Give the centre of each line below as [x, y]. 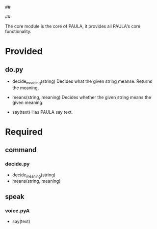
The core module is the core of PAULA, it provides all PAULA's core [73, 26]
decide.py [17, 164]
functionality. [18, 31]
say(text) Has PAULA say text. [42, 112]
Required [24, 132]
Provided [24, 51]
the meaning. [26, 88]
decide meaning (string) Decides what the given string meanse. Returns [82, 82]
